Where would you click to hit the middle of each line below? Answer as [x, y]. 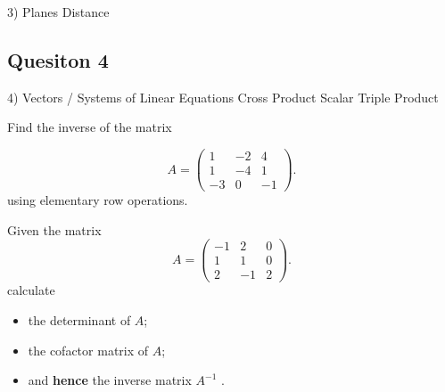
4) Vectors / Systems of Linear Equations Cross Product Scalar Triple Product [223, 97]
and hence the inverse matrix [110, 380]
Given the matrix [54, 229]
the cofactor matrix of [88, 350]
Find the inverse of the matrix [90, 127]
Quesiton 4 [58, 59]
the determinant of [79, 320]
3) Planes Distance [58, 12]
